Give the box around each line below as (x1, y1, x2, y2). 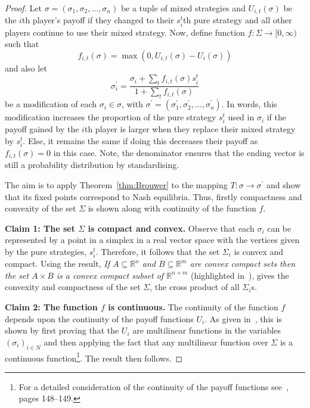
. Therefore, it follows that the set (95, 245, 220, 258)
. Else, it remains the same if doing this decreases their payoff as (23, 134, 258, 147)
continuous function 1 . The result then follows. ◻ (5, 350, 183, 364)
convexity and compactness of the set (5, 281, 141, 293)
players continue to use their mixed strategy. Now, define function (5, 26, 245, 38)
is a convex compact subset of (56, 269, 164, 281)
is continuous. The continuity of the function (108, 300, 278, 313)
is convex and (234, 245, 284, 258)
